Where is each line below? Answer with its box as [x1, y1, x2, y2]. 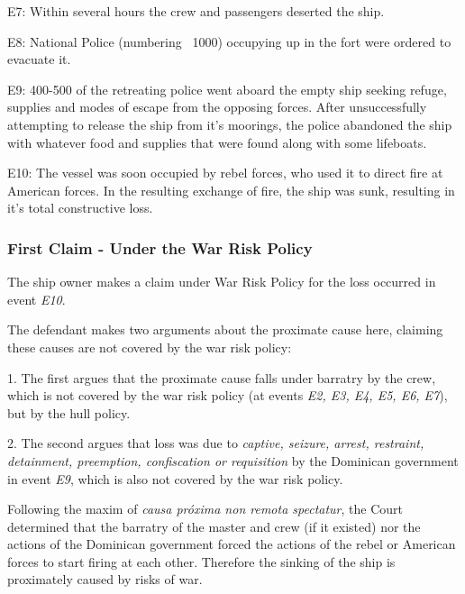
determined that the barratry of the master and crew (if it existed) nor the [7, 516, 421, 535]
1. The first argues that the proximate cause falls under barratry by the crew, [7, 368, 436, 387]
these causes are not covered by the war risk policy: [7, 337, 292, 356]
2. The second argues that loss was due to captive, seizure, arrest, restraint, [7, 434, 424, 452]
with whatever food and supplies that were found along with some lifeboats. [7, 133, 427, 151]
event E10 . [7, 289, 66, 308]
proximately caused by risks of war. [7, 570, 203, 589]
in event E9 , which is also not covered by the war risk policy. [7, 469, 343, 488]
